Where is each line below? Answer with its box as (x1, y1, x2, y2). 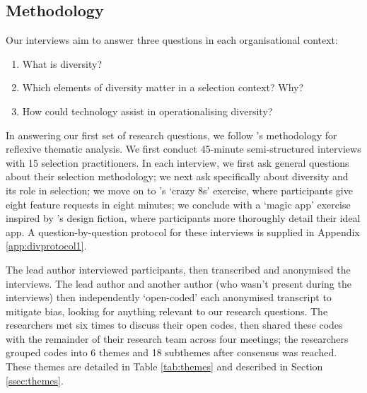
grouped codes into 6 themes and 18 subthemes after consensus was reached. (6, 345, 337, 360)
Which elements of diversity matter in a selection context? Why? (22, 80, 304, 95)
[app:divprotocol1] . (6, 238, 87, 253)
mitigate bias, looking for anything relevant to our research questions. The (6, 303, 328, 318)
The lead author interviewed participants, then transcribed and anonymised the (6, 262, 351, 276)
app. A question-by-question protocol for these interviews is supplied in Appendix (6, 224, 360, 239)
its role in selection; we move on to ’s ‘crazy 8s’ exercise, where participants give (6, 182, 353, 197)
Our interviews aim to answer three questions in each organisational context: (6, 33, 338, 47)
